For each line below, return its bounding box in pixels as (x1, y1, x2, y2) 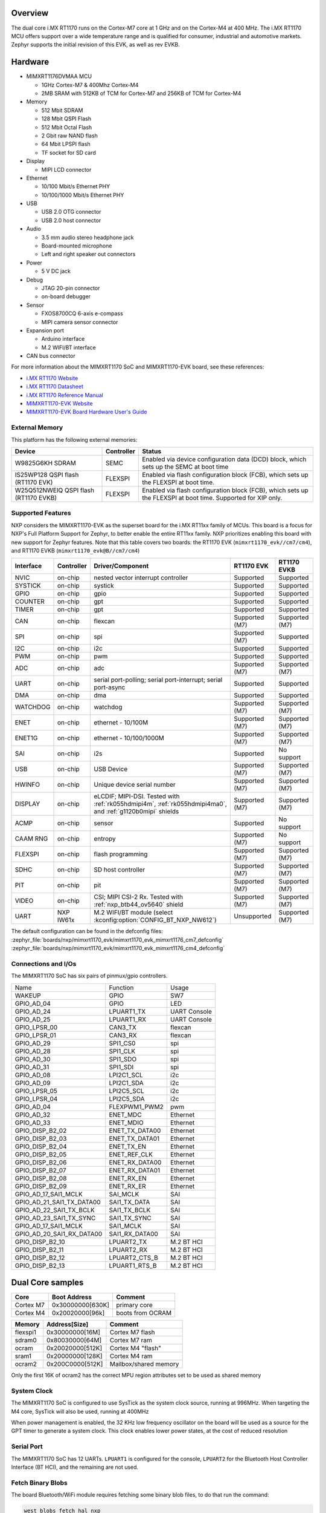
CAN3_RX (109, 1031, 137, 1039)
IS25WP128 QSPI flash (14, 470, 79, 479)
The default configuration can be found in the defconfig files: (11, 928, 163, 935)
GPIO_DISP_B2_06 (14, 1158, 67, 1166)
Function (109, 983, 134, 992)
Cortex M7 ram (109, 1336, 152, 1345)
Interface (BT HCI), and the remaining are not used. (11, 1463, 139, 1471)
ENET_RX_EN (109, 1174, 147, 1183)
